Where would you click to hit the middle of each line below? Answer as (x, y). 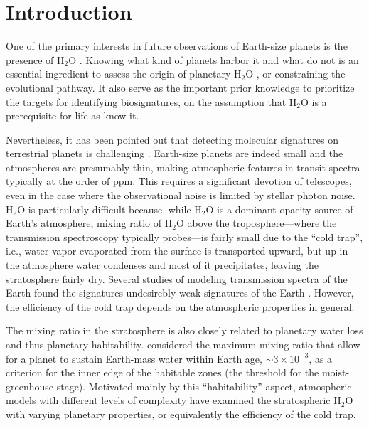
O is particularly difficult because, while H (109, 209)
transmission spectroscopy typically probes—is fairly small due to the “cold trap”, (184, 236)
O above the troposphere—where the (256, 223)
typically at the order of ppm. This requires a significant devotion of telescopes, (179, 181)
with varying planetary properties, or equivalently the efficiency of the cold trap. (181, 414)
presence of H (35, 59)
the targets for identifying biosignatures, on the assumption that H (151, 101)
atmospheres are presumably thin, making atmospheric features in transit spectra (183, 167)
